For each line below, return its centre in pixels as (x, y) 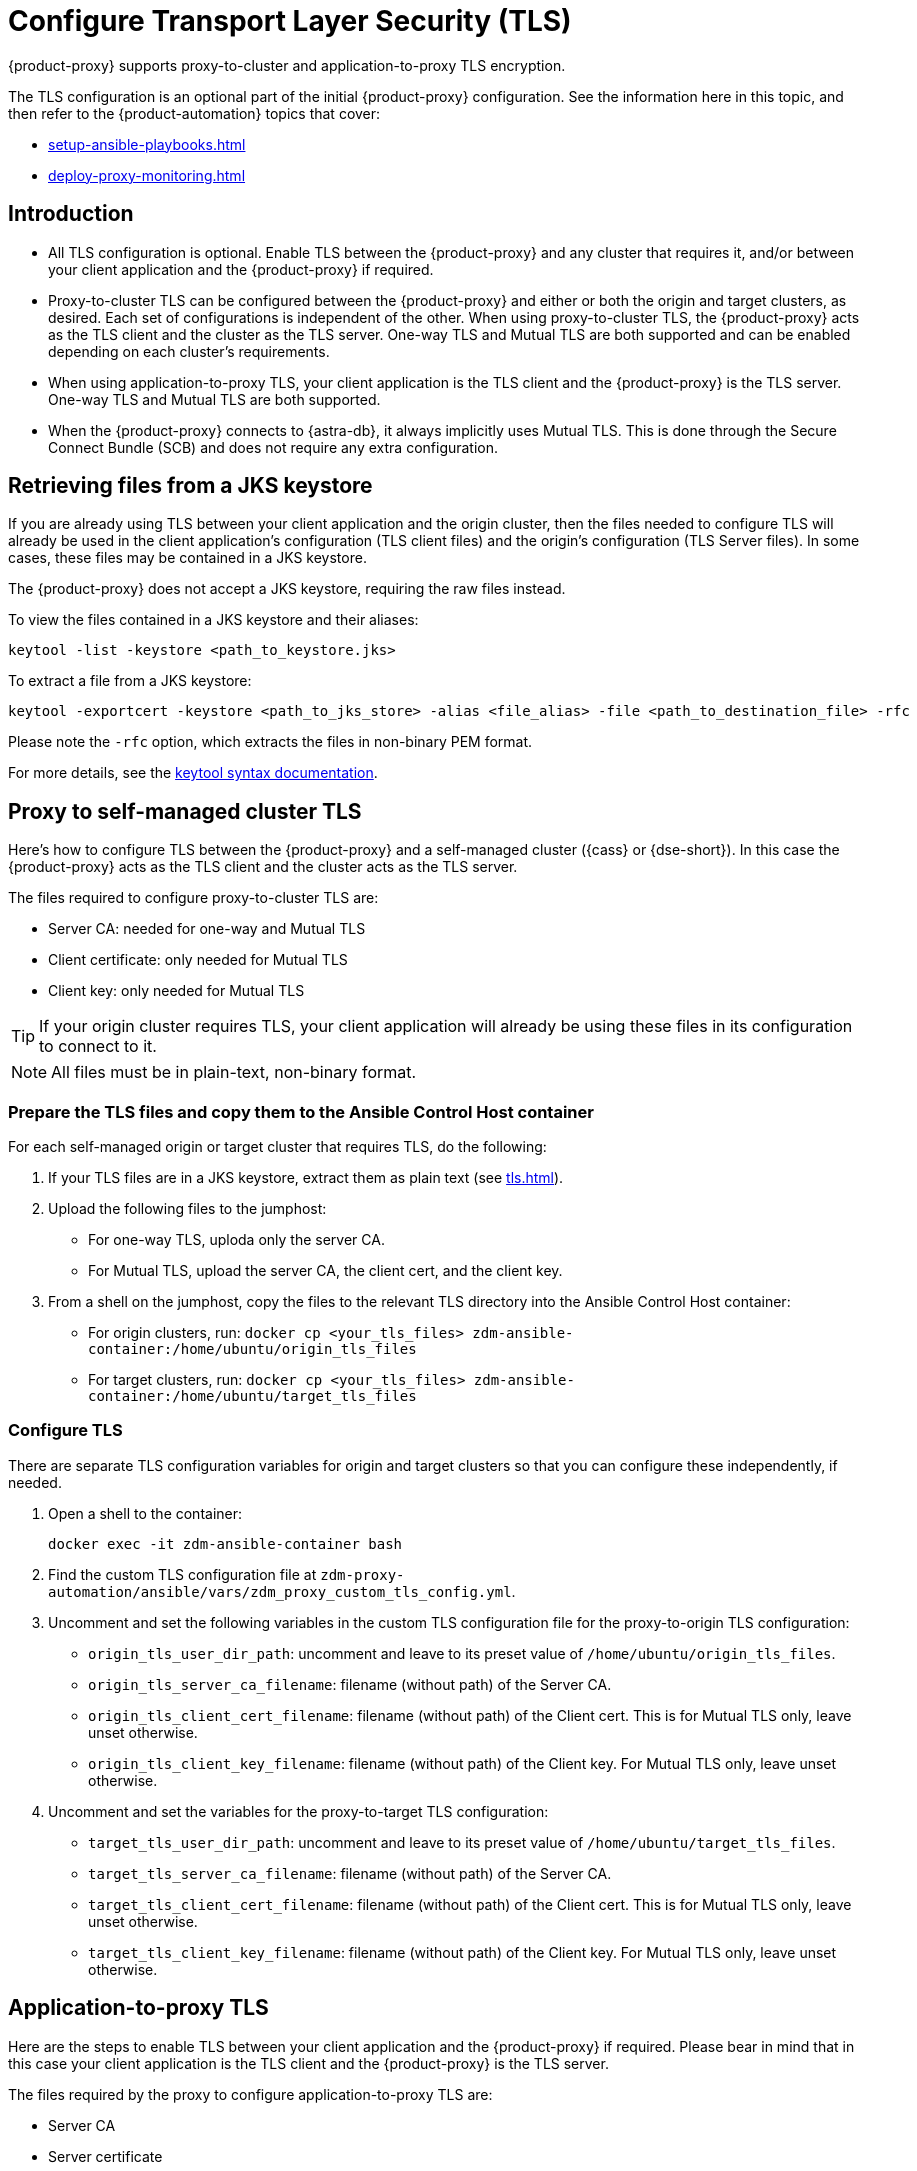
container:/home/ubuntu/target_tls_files (252, 1396)
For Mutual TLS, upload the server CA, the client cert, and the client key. (325, 1271)
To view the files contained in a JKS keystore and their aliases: (213, 620)
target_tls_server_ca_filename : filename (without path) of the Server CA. (350, 1873)
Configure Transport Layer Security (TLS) (290, 21)
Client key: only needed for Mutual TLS (176, 991)
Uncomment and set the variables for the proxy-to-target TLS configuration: (298, 1811)
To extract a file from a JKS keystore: (130, 681)
